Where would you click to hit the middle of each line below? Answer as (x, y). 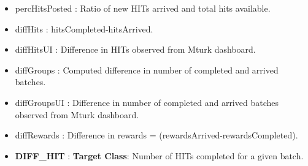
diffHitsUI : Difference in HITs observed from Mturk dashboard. (135, 49)
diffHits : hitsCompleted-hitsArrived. (84, 28)
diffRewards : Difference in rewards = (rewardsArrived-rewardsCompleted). (156, 135)
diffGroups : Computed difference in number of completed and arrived (147, 70)
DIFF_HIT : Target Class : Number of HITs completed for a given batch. (159, 155)
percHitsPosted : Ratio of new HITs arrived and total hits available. (143, 8)
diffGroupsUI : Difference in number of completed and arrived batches (147, 102)
